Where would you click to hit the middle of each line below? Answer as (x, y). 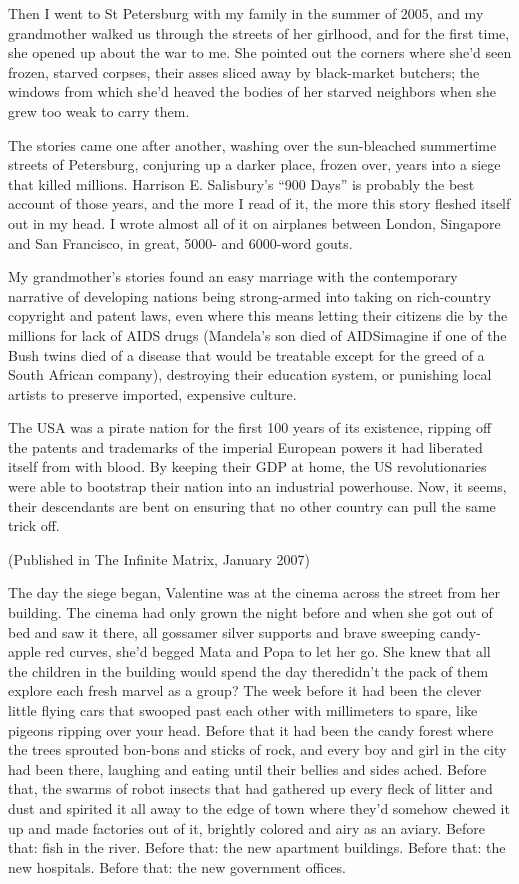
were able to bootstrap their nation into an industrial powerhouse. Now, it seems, (257, 486)
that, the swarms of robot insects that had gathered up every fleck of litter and (250, 788)
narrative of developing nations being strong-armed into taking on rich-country (250, 295)
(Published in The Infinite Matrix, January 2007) (159, 558)
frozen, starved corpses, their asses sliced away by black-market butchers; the (244, 71)
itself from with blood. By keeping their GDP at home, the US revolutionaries (247, 466)
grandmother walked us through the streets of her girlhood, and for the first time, (259, 32)
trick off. (34, 525)
